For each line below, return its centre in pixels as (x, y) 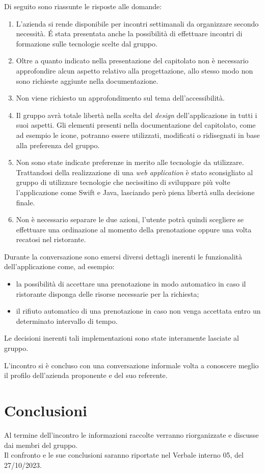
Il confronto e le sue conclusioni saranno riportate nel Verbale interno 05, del (124, 455)
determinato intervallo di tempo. (67, 321)
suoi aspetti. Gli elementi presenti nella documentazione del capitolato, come (136, 125)
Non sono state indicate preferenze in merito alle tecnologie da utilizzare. (130, 162)
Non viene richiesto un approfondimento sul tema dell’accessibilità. (120, 98)
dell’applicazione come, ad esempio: (59, 266)
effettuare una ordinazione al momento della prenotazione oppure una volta (134, 229)
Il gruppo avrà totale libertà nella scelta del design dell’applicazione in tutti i (137, 115)
